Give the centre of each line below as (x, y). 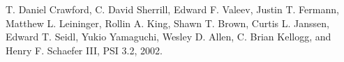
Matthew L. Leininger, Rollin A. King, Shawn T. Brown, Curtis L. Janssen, (167, 23)
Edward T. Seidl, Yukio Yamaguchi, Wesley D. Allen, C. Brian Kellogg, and (169, 37)
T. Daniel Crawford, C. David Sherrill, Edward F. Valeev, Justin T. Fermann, (172, 9)
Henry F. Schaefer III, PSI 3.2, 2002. (84, 50)
